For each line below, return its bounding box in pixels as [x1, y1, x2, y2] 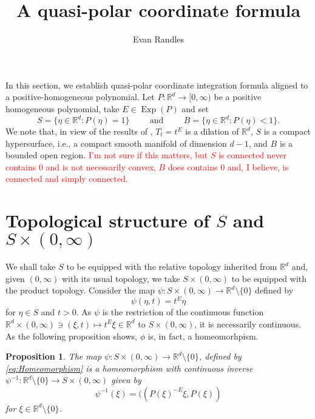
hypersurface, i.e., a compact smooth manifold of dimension [5, 136, 227, 149]
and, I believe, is [227, 160, 289, 173]
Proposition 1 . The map [5, 350, 102, 363]
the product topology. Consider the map [5, 284, 155, 297]
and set [181, 102, 209, 115]
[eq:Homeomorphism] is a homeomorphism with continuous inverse [5, 361, 253, 374]
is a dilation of [185, 125, 239, 137]
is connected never [218, 149, 287, 161]
